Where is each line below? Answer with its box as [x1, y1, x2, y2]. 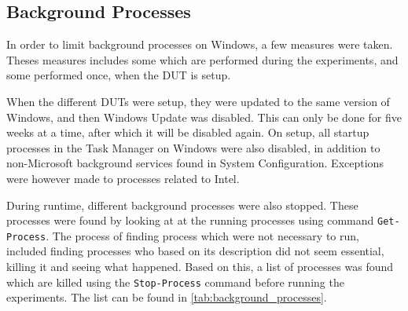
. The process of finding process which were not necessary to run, [46, 227, 359, 243]
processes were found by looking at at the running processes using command [6, 212, 374, 229]
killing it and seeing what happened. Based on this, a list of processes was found [6, 258, 394, 275]
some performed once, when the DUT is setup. [6, 67, 231, 83]
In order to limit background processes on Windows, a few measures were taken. [6, 36, 393, 53]
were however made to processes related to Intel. [6, 170, 240, 186]
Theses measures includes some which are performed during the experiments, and [6, 51, 399, 68]
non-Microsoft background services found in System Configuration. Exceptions [6, 155, 384, 171]
